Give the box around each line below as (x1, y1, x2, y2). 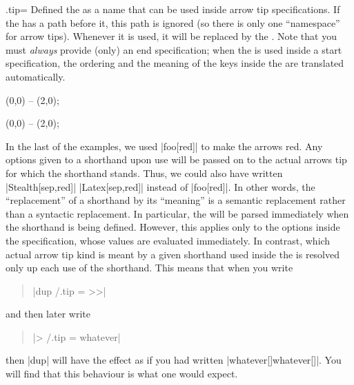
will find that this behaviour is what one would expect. (6, 366, 238, 381)
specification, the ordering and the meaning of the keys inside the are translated (6, 56, 344, 70)
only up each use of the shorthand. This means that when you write (6, 260, 293, 275)
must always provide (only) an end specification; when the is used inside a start (6, 42, 342, 56)
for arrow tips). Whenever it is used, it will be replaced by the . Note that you (6, 29, 337, 43)
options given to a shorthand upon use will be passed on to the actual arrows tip (6, 152, 347, 167)
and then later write (6, 306, 90, 321)
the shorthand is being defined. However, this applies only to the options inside (6, 220, 340, 234)
